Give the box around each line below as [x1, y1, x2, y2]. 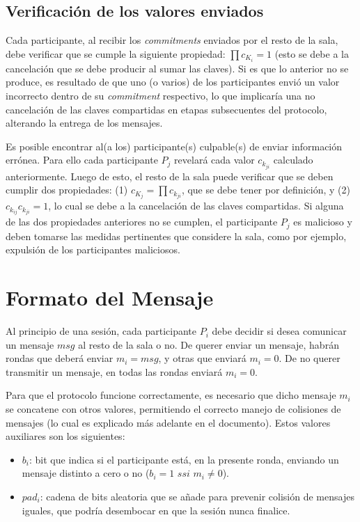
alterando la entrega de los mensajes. [6, 116, 163, 130]
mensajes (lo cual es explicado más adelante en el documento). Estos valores [6, 415, 331, 429]
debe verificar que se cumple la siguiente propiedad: [6, 46, 226, 61]
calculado [273, 152, 313, 167]
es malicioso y [293, 214, 352, 229]
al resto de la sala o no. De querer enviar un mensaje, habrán [78, 337, 339, 351]
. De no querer [279, 351, 341, 365]
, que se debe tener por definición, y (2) [181, 182, 350, 197]
